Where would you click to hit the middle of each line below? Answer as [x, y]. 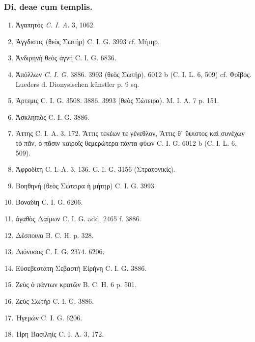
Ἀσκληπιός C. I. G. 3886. [53, 117]
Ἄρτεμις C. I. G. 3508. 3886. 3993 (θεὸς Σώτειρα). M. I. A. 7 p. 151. [117, 100]
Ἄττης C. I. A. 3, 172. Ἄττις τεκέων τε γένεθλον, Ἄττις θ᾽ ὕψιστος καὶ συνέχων [130, 133]
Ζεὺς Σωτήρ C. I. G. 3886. [55, 301]
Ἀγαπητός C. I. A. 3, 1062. [55, 25]
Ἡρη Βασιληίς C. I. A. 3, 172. [60, 334]
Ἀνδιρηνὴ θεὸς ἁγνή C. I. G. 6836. [66, 58]
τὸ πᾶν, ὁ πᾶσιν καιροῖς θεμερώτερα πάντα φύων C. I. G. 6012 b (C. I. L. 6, [126, 143]
